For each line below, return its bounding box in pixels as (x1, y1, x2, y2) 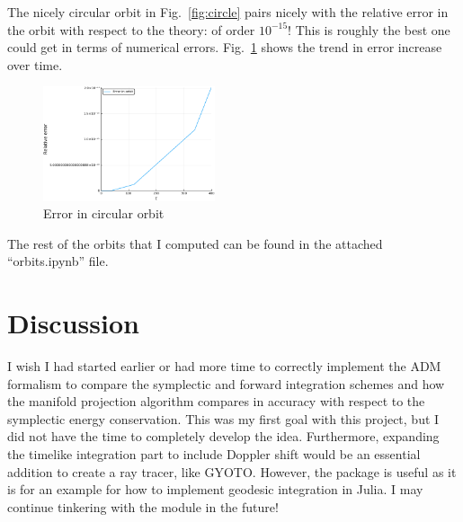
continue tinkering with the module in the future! (7, 497, 279, 516)
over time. (7, 55, 63, 74)
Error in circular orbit (43, 204, 165, 223)
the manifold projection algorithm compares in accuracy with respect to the (7, 392, 425, 411)
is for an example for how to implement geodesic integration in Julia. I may (7, 480, 423, 499)
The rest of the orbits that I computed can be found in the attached (7, 234, 383, 252)
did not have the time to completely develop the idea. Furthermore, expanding (7, 427, 440, 446)
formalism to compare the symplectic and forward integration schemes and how (7, 374, 445, 393)
